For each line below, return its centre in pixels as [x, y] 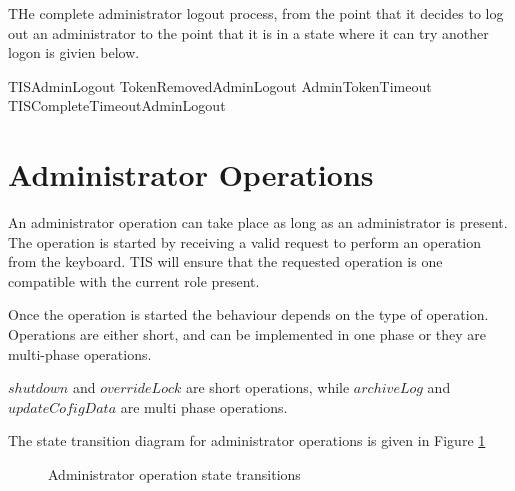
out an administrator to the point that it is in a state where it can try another [248, 32]
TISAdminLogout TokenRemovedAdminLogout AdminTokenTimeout [220, 85]
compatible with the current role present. [134, 280]
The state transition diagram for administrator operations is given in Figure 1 [247, 440]
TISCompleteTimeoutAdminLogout [117, 105]
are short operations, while [267, 387]
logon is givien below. [74, 52]
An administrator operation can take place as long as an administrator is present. [258, 222]
